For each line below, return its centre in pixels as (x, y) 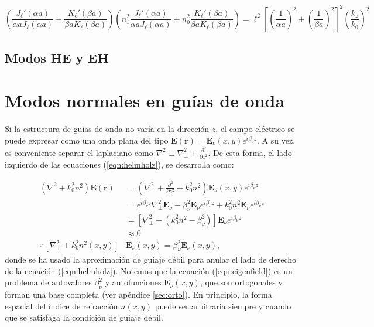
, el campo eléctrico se (255, 129)
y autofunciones (133, 282)
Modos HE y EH (57, 57)
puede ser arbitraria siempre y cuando (223, 306)
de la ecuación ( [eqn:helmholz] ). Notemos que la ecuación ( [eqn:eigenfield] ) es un (149, 270)
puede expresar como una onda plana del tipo (87, 140)
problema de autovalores (48, 282)
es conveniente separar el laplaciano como (79, 152)
